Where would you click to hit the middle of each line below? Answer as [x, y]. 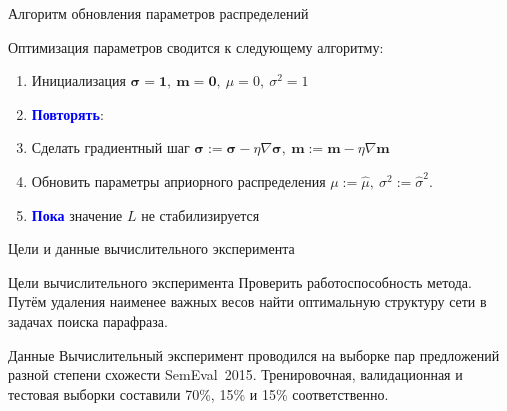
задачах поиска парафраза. [88, 320]
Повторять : [67, 113]
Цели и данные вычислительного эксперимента [151, 248]
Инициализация [78, 80]
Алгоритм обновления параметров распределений [158, 13]
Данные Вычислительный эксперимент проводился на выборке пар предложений [254, 354]
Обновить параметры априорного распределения [178, 180]
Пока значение [77, 214]
